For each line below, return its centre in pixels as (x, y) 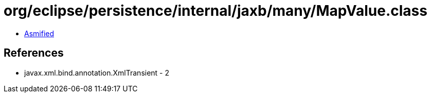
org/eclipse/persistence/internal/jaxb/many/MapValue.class (215, 11)
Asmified (39, 33)
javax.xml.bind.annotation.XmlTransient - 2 (97, 72)
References (34, 53)
